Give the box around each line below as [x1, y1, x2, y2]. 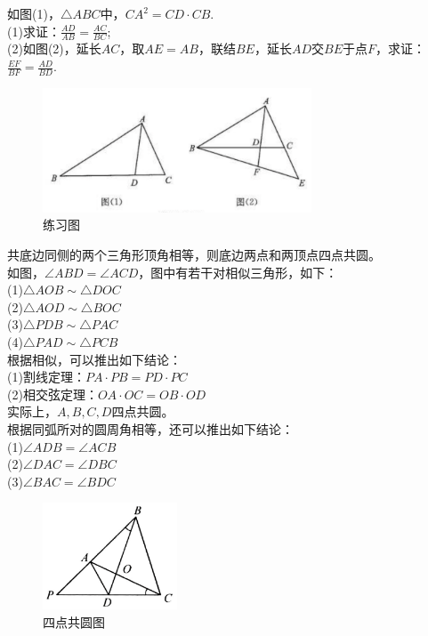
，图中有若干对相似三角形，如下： [138, 262, 338, 281]
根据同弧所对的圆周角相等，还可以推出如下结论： [7, 419, 294, 438]
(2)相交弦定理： [7, 384, 98, 403]
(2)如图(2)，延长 [7, 39, 101, 58]
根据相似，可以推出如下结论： [7, 350, 182, 368]
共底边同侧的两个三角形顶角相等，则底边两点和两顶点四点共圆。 [7, 246, 381, 264]
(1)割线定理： [7, 367, 85, 386]
